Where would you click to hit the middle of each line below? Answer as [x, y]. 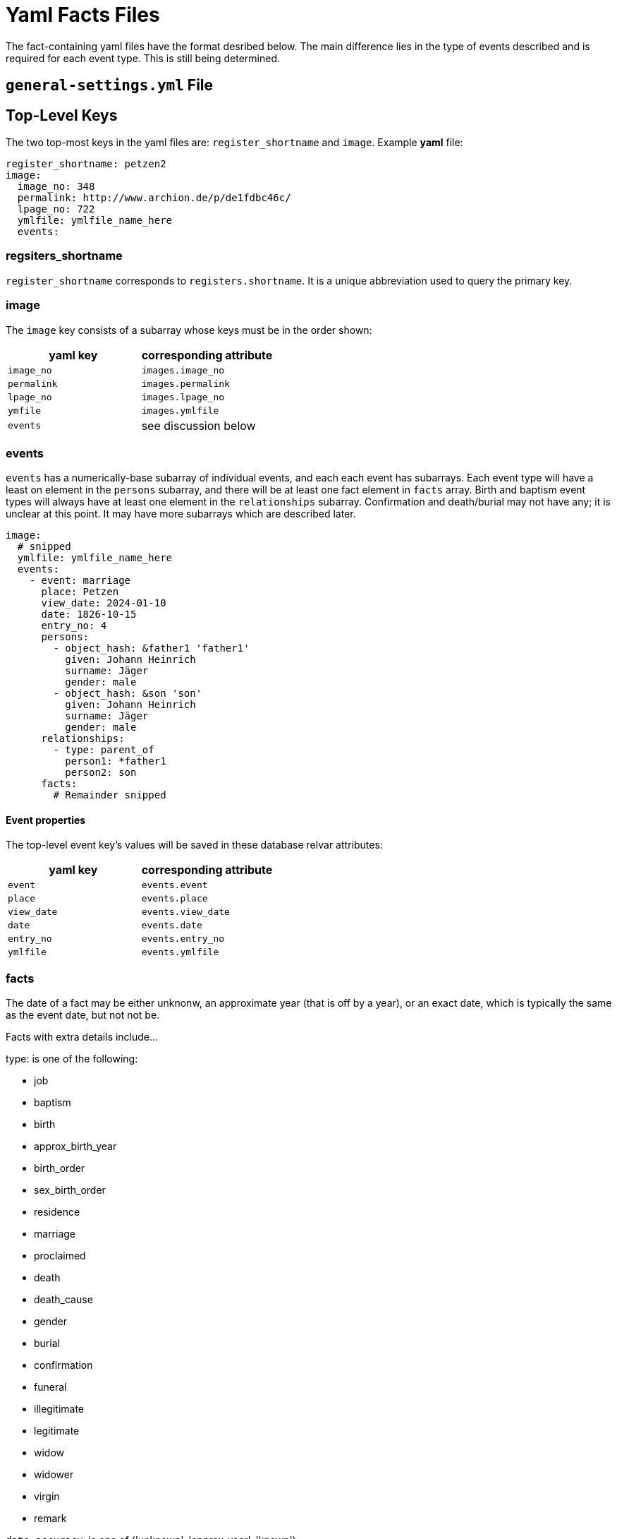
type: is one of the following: [72, 1059]
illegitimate [59, 1409]
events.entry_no [183, 939]
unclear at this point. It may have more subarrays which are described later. [181, 514]
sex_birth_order [70, 1190]
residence [57, 1212]
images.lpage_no [183, 397]
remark [50, 1519]
